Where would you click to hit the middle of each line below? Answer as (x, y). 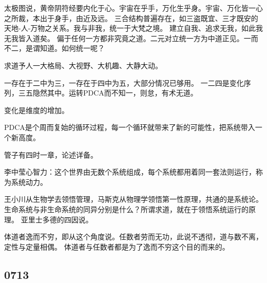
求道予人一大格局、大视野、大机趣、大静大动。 (83, 65)
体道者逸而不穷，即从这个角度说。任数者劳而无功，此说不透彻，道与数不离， (133, 237)
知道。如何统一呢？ (72, 48)
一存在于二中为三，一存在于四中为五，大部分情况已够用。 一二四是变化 (124, 82)
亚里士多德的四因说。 (57, 219)
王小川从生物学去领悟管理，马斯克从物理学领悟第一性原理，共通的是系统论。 (133, 199)
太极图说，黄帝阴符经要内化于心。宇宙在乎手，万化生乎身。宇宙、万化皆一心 (133, 8)
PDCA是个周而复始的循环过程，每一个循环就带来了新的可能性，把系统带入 (130, 127)
